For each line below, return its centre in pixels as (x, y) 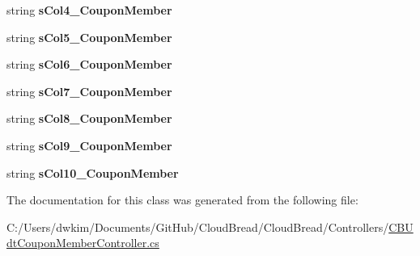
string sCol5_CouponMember (89, 37)
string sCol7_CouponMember (89, 91)
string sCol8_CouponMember (89, 118)
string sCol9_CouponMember (89, 145)
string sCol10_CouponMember (93, 172)
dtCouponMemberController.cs (83, 243)
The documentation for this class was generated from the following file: (182, 200)
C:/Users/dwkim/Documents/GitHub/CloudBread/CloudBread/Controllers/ (198, 227)
